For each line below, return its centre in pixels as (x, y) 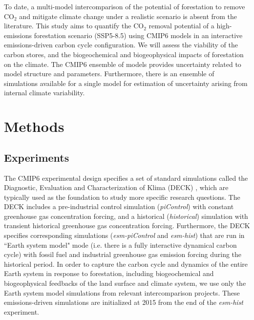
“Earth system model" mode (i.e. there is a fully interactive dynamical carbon (120, 245)
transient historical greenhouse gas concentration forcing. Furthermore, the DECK (127, 225)
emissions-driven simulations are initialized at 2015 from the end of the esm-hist (124, 302)
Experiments (37, 157)
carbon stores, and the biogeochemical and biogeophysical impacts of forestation (124, 54)
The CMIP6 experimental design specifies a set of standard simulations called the (126, 178)
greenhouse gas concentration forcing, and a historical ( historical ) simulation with (126, 216)
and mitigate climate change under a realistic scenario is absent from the (128, 16)
